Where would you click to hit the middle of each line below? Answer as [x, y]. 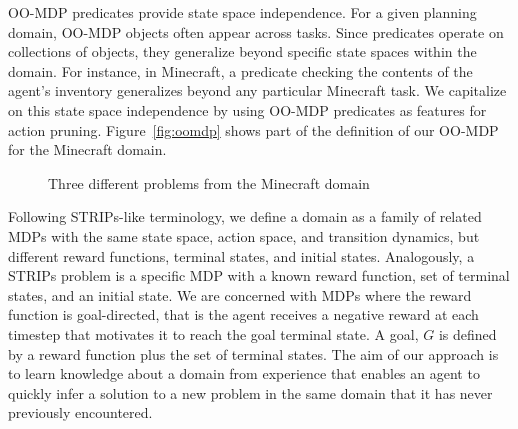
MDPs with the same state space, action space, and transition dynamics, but [244, 235]
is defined [467, 333]
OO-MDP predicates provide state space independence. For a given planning [242, 12]
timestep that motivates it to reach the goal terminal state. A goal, [213, 333]
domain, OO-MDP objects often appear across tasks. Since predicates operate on [256, 31]
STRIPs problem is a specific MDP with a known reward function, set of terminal [259, 275]
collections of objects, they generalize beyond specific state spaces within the [242, 51]
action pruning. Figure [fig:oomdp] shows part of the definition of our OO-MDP [253, 129]
